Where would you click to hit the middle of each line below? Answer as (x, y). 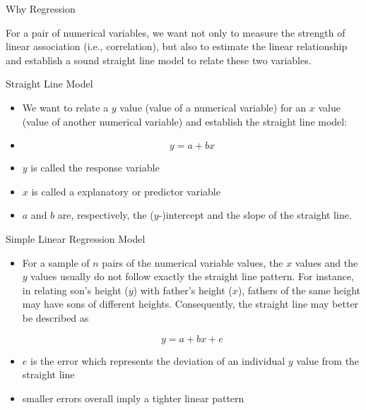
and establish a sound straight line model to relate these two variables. (159, 60)
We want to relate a (65, 107)
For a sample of (56, 262)
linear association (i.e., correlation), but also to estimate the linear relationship (177, 46)
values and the (326, 262)
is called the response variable (95, 168)
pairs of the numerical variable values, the (193, 262)
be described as (55, 317)
